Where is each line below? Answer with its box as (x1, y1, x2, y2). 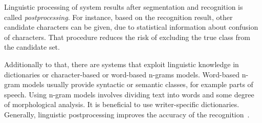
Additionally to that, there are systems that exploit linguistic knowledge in (4, 58, 239, 69)
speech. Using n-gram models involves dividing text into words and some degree (4, 89, 254, 99)
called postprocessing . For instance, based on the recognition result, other (4, 11, 233, 22)
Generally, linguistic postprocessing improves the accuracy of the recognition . (4, 109, 250, 119)
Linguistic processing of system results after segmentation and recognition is (4, 2, 243, 12)
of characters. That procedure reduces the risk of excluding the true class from (4, 31, 250, 42)
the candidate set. (4, 42, 60, 52)
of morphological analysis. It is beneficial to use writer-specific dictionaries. (4, 99, 239, 110)
